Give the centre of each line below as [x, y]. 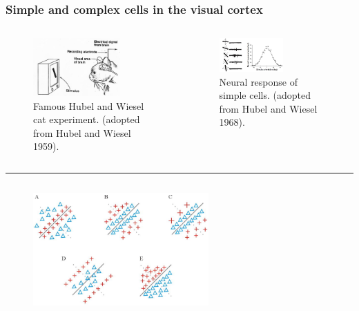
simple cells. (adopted [265, 95]
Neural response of [258, 81]
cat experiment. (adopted [87, 119]
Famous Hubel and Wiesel [89, 105]
